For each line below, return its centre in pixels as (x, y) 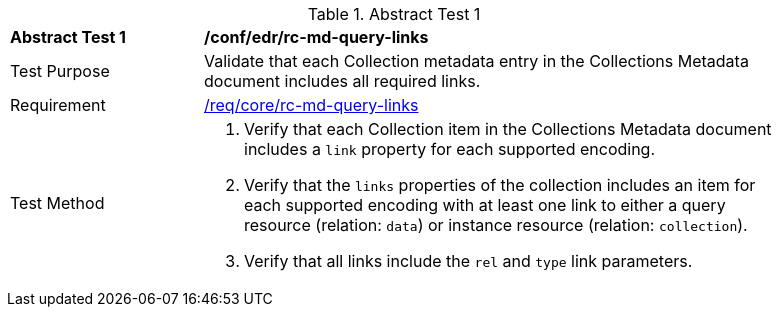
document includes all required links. (342, 81)
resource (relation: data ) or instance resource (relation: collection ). (496, 225)
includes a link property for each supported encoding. (450, 149)
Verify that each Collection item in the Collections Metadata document (508, 129)
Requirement (58, 105)
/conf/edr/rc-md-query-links (316, 37)
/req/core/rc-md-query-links (311, 105)
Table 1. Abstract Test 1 (394, 14)
